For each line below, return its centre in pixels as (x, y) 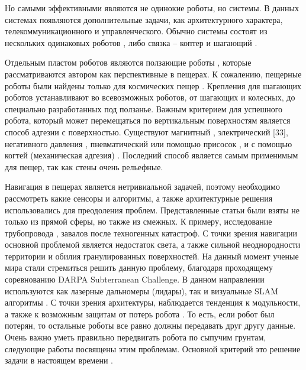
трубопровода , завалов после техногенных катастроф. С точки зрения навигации (151, 233)
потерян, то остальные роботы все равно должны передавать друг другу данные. (150, 325)
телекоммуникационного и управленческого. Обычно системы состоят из (136, 31)
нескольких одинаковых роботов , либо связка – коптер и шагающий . (131, 42)
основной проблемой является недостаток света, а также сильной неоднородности (153, 244)
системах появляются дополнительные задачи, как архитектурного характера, (144, 19)
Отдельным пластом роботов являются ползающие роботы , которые (128, 62)
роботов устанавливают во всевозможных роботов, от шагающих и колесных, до (150, 97)
